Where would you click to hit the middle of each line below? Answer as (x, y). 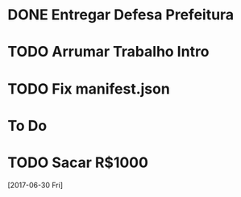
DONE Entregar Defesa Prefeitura (121, 15)
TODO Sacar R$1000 (78, 162)
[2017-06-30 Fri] (35, 185)
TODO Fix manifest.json (89, 88)
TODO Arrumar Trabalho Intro (108, 52)
